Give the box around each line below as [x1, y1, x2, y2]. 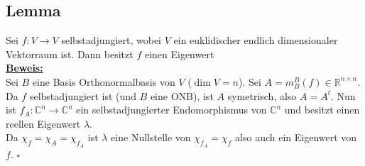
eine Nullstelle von [111, 130, 191, 145]
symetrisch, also [227, 88, 297, 103]
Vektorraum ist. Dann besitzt [6, 46, 134, 61]
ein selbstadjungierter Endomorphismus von [76, 102, 267, 117]
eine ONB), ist [150, 88, 214, 103]
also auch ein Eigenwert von [235, 130, 357, 145]
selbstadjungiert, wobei [61, 33, 162, 48]
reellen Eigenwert [6, 116, 81, 131]
